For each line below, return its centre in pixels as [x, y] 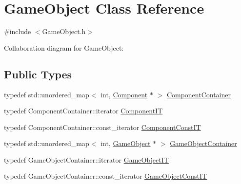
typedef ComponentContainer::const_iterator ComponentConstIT [102, 127]
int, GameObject [126, 143]
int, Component [124, 94]
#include [18, 31]
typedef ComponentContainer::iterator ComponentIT [83, 111]
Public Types [38, 74]
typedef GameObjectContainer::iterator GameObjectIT [86, 159]
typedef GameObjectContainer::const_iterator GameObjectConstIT [106, 176]
